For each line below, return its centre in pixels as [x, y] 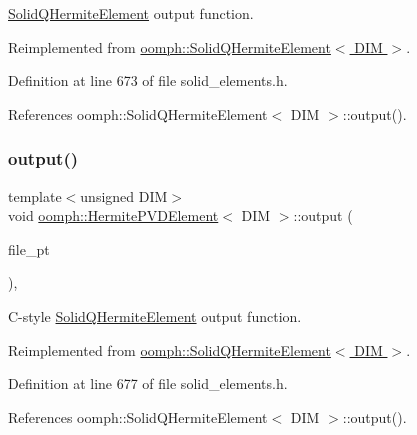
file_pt [29, 248]
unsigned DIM [124, 195]
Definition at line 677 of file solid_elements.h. [148, 383]
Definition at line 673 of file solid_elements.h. [148, 80]
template [35, 195]
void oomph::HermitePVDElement [113, 215]
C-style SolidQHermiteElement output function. [155, 315]
